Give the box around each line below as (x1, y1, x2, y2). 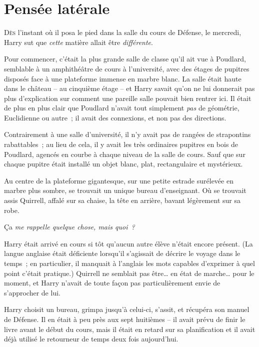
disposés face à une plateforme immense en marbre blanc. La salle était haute (4, 73, 241, 83)
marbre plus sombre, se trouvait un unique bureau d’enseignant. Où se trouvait (4, 185, 246, 195)
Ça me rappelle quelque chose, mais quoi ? (4, 221, 135, 232)
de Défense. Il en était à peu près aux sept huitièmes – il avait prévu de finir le (4, 313, 245, 324)
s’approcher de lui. (4, 287, 60, 297)
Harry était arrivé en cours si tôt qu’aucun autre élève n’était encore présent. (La (4, 238, 253, 248)
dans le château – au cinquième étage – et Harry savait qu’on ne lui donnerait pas (4, 83, 255, 93)
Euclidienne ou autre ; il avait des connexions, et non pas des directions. (4, 112, 226, 122)
